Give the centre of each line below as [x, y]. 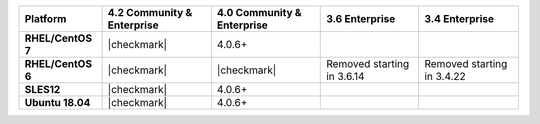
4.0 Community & [259, 12]
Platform [45, 18]
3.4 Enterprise [459, 18]
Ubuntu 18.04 [57, 102]
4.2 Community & [150, 12]
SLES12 [42, 89]
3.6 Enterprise [361, 18]
